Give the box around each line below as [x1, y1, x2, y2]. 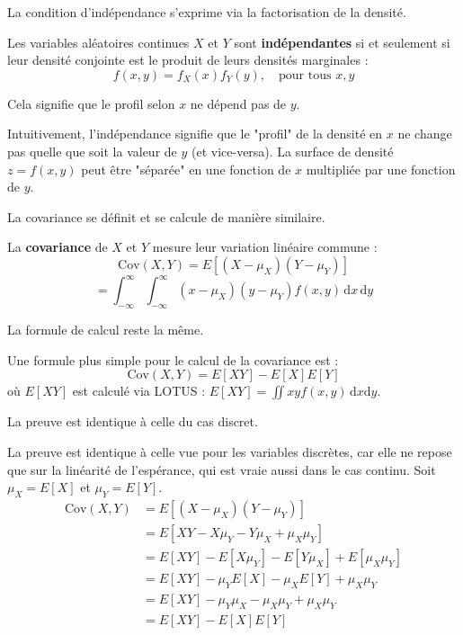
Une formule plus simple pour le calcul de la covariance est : [7, 350, 339, 369]
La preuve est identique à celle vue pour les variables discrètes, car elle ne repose [7, 443, 452, 461]
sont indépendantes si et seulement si [234, 32, 450, 51]
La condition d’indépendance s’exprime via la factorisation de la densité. [7, 3, 406, 21]
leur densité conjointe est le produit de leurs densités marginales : [7, 50, 369, 69]
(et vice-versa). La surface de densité [191, 141, 394, 160]
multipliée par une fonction [306, 159, 456, 178]
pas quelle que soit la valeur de [7, 141, 177, 160]
